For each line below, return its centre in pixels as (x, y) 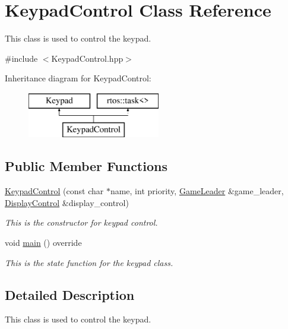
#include (21, 58)
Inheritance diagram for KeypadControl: (78, 78)
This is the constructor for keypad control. (81, 222)
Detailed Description (70, 294)
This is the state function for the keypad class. (89, 262)
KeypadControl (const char (54, 191)
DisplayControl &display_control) (67, 202)
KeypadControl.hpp (87, 58)
